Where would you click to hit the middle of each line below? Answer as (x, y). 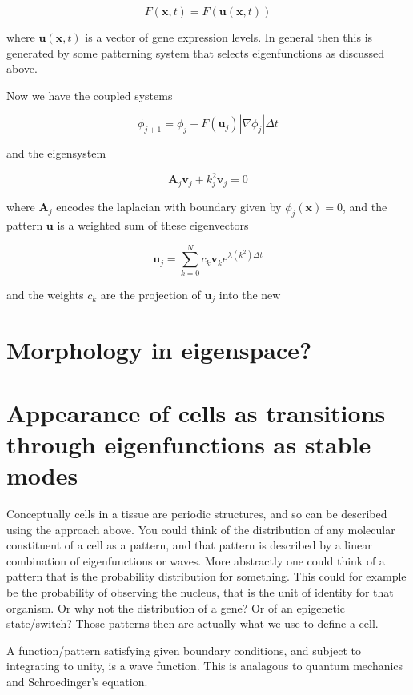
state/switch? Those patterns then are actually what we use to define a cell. (192, 623)
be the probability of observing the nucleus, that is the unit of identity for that (200, 592)
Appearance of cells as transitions (196, 412)
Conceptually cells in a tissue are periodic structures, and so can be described (197, 514)
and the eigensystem (56, 153)
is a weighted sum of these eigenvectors (153, 225)
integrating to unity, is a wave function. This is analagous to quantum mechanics (205, 666)
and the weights (45, 294)
